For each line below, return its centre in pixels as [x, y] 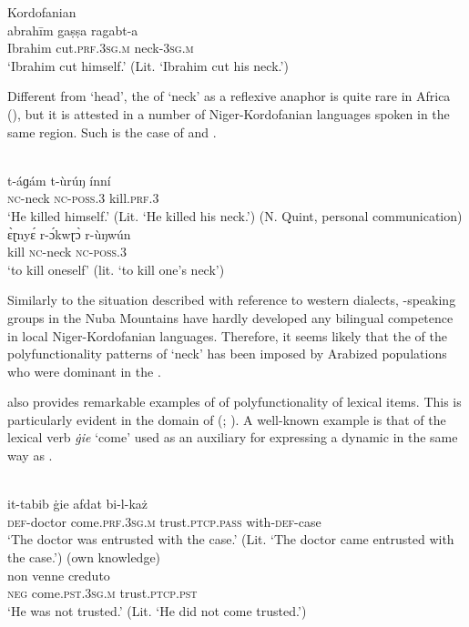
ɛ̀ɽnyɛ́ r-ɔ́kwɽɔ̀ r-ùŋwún [69, 233]
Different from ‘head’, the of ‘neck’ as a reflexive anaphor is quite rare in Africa [229, 96]
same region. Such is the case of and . [112, 131]
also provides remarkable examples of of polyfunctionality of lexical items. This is [234, 402]
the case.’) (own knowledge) [84, 557]
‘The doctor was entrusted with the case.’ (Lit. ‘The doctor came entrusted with [231, 539]
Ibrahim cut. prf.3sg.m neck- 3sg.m [101, 48]
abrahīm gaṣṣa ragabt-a [73, 30]
